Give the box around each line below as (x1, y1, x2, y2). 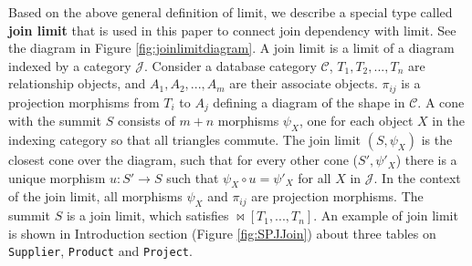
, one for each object (299, 111, 414, 130)
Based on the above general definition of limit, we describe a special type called (8, 3, 453, 21)
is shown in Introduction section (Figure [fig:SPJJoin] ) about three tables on (8, 223, 436, 242)
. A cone (417, 92, 465, 111)
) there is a (395, 150, 457, 169)
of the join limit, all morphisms (8, 187, 183, 206)
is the (421, 130, 453, 149)
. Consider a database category (144, 56, 317, 75)
